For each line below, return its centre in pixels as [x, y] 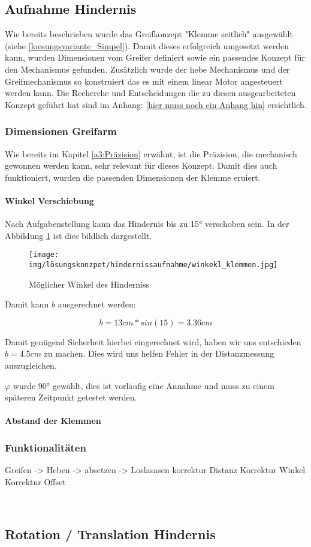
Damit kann [27, 304]
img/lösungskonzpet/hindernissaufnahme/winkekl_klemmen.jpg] [153, 265]
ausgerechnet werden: [97, 304]
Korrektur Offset [35, 481]
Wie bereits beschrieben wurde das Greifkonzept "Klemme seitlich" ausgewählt [149, 34]
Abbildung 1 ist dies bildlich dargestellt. [78, 235]
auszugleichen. [31, 365]
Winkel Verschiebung [49, 200]
